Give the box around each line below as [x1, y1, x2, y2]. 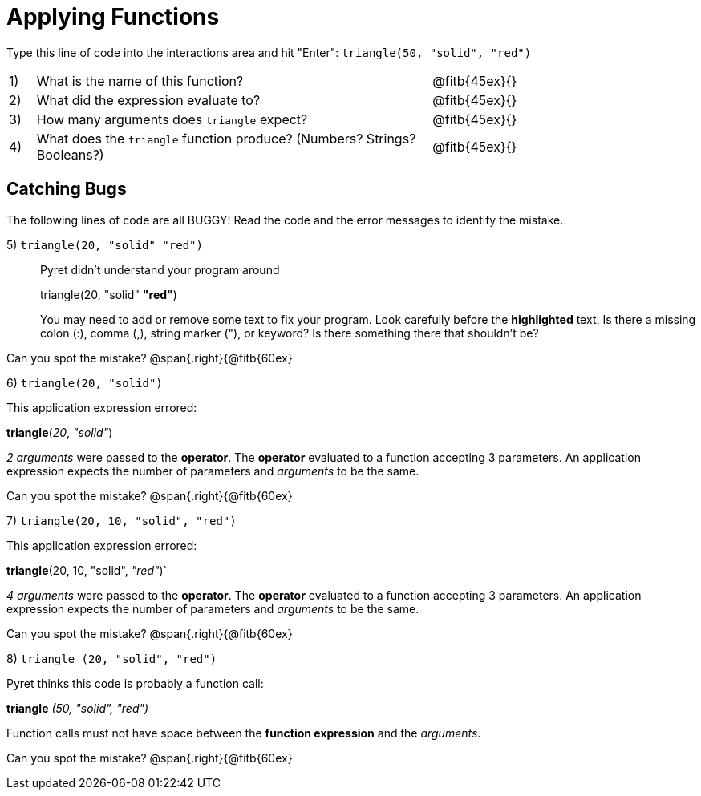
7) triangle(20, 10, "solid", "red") [6, 513, 237, 527]
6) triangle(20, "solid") [6, 375, 163, 390]
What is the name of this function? [36, 72, 244, 89]
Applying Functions [6, 3, 220, 30]
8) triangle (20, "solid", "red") [6, 651, 217, 665]
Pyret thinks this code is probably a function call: [6, 676, 264, 690]
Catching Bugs [6, 179, 127, 200]
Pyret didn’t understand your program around [40, 262, 280, 277]
